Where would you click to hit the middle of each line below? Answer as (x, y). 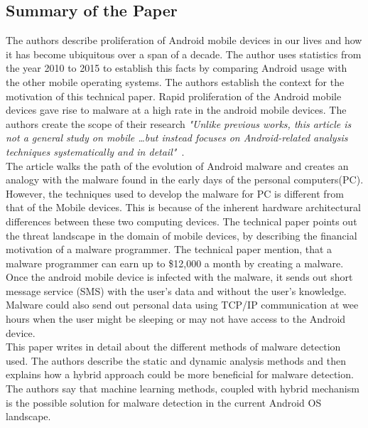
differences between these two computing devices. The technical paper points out (182, 221)
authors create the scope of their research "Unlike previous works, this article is (179, 123)
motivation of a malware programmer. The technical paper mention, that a (169, 249)
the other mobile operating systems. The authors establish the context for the (175, 81)
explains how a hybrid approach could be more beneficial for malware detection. (180, 374)
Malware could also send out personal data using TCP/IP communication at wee (182, 305)
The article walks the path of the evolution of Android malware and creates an (177, 165)
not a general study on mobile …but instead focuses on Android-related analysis (177, 138)
